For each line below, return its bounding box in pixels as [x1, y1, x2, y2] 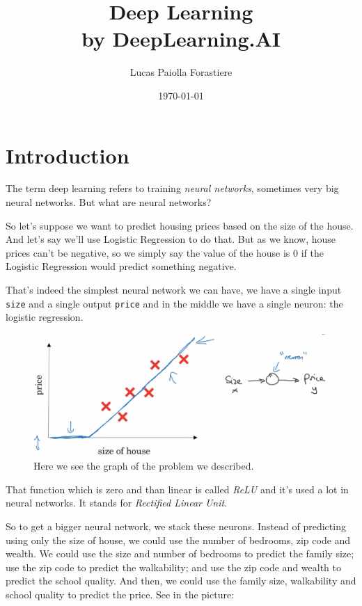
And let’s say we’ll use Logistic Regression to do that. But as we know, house [6, 232, 336, 246]
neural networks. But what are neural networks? [6, 195, 212, 209]
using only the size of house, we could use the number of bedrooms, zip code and [6, 532, 351, 547]
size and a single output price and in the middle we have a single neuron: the [6, 296, 343, 310]
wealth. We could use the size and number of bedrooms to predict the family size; [6, 546, 354, 561]
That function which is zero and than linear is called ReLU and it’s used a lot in [6, 481, 349, 496]
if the [301, 245, 324, 260]
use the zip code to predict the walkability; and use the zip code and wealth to [6, 559, 342, 574]
